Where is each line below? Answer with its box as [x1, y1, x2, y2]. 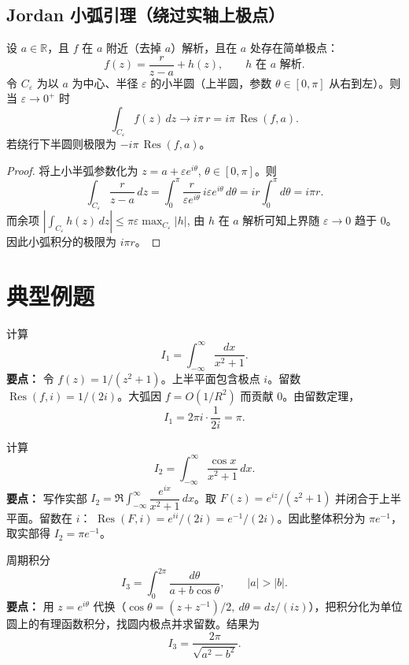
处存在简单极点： [249, 39, 338, 56]
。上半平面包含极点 [160, 370, 260, 386]
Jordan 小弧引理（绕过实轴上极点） [6, 2, 286, 27]
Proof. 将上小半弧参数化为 [6, 162, 138, 178]
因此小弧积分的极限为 [6, 233, 116, 250]
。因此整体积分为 [277, 509, 366, 526]
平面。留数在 [6, 509, 72, 526]
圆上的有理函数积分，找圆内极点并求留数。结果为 [6, 615, 260, 631]
